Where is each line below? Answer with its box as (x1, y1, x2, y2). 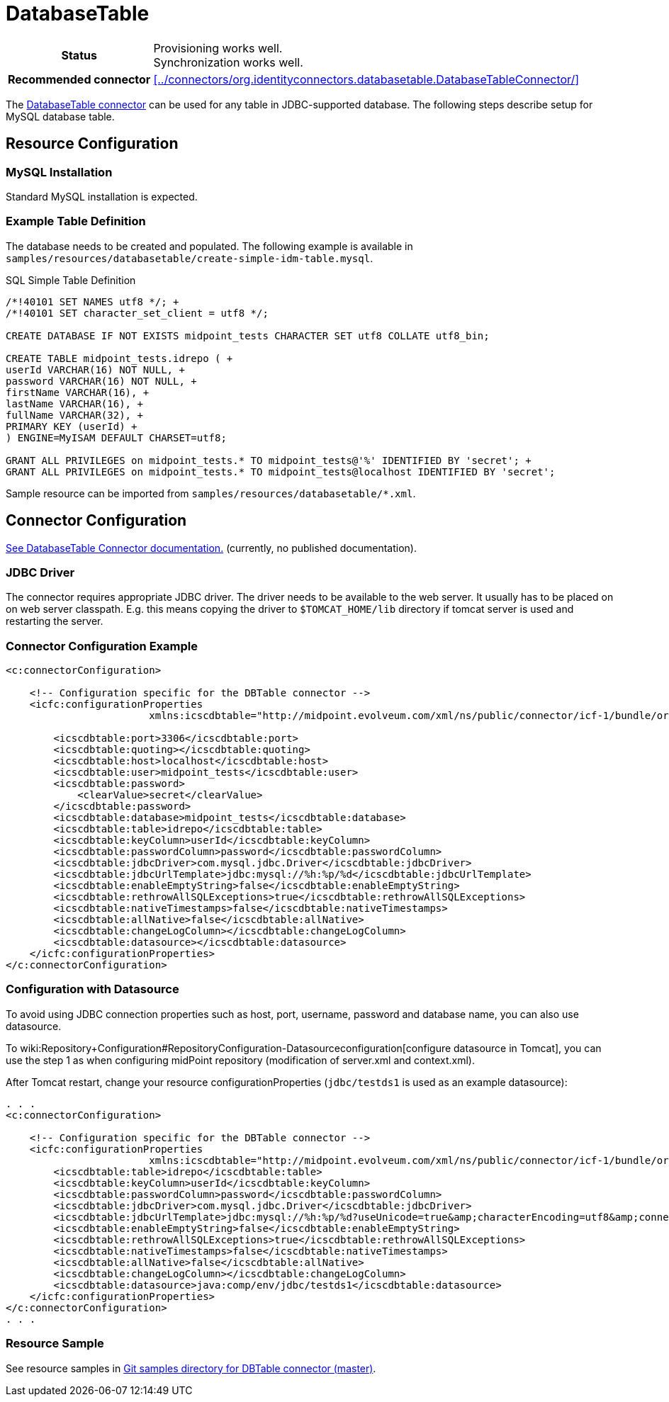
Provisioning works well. (153, 40, 283, 55)
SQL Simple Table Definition (6, 273, 136, 286)
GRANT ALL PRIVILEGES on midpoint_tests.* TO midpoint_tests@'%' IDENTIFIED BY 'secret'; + (6, 454, 532, 466)
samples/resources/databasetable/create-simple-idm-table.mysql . (6, 251, 373, 264)
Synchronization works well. (153, 55, 303, 69)
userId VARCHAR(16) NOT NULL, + (6, 363, 185, 375)
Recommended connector (8, 72, 151, 86)
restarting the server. (6, 615, 103, 628)
